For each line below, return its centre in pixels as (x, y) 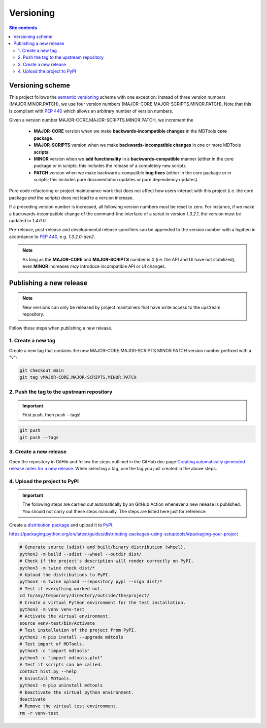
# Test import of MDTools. (52, 644)
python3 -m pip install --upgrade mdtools (71, 637)
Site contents (23, 28)
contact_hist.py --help (48, 671)
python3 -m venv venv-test (52, 609)
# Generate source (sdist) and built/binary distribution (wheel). (103, 547)
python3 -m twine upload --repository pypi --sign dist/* (91, 582)
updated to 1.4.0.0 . (28, 221)
